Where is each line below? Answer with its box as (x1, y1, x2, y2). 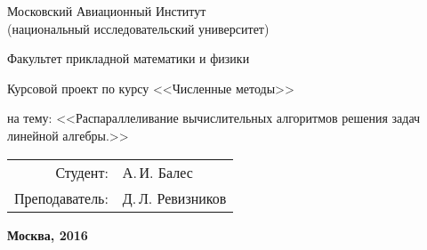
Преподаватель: (14, 187, 109, 208)
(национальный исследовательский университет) (7, 19, 270, 37)
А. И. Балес (122, 161, 193, 182)
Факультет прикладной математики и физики (7, 49, 250, 68)
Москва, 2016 (7, 225, 88, 244)
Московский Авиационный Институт (7, 2, 206, 20)
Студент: (55, 161, 109, 182)
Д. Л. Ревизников (122, 187, 227, 208)
